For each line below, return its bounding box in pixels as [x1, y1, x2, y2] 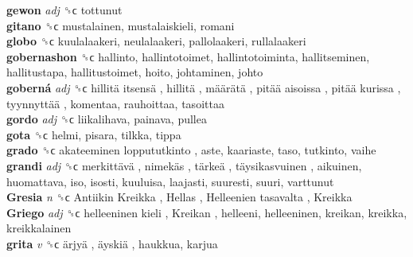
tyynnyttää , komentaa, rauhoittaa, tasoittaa [6, 95, 224, 111]
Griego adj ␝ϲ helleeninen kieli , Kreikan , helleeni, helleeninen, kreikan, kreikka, [6, 204, 407, 220]
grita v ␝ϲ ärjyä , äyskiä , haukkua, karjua [6, 235, 218, 251]
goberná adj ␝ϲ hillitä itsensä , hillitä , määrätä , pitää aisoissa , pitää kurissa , [6, 79, 401, 95]
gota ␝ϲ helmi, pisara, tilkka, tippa [6, 126, 181, 142]
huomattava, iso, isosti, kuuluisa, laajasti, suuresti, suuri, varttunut [6, 173, 334, 189]
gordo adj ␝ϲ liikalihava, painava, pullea [6, 111, 207, 127]
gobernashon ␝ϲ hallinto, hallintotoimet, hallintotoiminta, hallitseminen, [6, 48, 370, 64]
